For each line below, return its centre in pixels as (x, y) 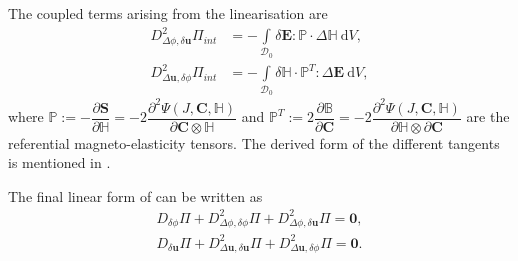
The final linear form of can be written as (135, 195)
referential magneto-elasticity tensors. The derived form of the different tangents (254, 142)
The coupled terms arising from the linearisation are (168, 13)
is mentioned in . (59, 162)
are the (488, 116)
